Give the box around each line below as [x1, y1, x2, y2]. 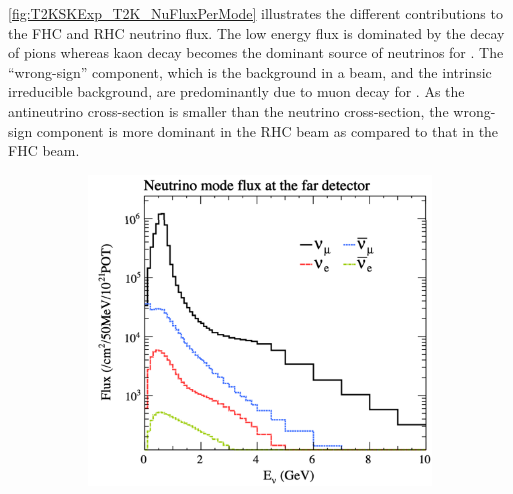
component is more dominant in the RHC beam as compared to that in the [36, 120, 499, 141]
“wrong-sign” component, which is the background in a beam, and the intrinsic [8, 61, 492, 82]
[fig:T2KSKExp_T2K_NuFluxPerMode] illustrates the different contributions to [8, 3, 503, 23]
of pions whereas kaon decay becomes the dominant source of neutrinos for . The [8, 42, 504, 63]
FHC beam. [8, 140, 80, 161]
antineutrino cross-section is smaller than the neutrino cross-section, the [8, 100, 449, 121]
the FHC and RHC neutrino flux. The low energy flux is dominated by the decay [8, 22, 505, 43]
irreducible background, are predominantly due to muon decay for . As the [8, 81, 465, 102]
